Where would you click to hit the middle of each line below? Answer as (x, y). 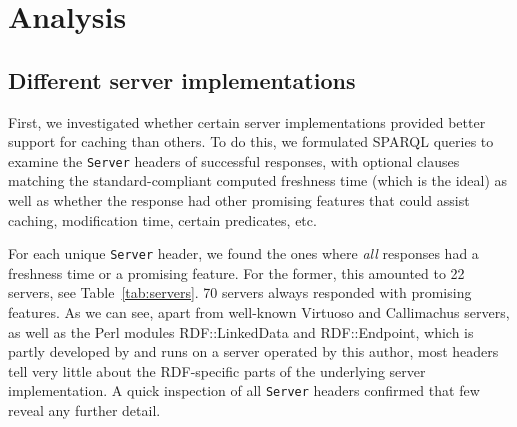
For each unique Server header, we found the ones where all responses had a (243, 253)
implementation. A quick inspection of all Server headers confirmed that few (244, 390)
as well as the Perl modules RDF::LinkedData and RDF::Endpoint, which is (241, 331)
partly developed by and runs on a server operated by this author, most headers (253, 351)
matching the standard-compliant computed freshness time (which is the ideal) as (258, 180)
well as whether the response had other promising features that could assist (239, 200)
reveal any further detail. (84, 410)
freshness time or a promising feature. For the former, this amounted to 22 (236, 272)
